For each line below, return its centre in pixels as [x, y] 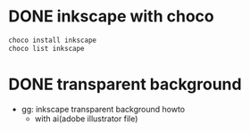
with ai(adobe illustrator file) [86, 119]
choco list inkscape [47, 48]
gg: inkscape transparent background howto [103, 109]
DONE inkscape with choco [112, 16]
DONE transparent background [125, 84]
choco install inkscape [53, 40]
